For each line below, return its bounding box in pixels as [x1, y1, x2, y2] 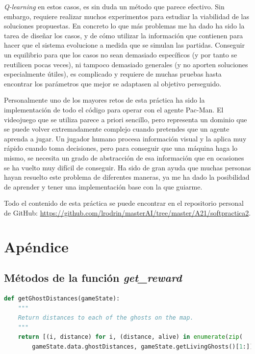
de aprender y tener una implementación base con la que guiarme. [4, 181, 203, 191]
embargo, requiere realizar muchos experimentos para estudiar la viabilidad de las [4, 11, 249, 21]
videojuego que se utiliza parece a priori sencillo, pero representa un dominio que [4, 114, 247, 124]
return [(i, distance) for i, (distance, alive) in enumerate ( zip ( [18, 333, 243, 341]
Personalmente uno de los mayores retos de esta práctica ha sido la [4, 95, 205, 105]
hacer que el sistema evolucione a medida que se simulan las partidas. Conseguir [4, 40, 245, 50]
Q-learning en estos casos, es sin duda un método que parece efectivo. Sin [4, 1, 225, 11]
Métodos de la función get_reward [4, 270, 182, 285]
